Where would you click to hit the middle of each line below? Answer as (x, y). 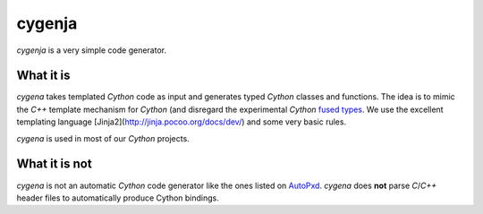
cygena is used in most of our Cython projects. (103, 138)
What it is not (55, 164)
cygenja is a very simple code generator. (92, 50)
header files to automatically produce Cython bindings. (118, 198)
